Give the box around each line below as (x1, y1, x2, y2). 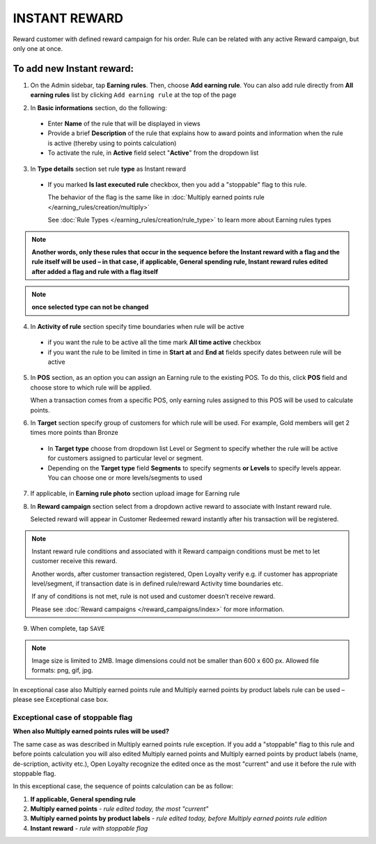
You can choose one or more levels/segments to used (47, 473, 203, 482)
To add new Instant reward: (13, 63, 134, 75)
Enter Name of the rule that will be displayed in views (47, 119, 201, 128)
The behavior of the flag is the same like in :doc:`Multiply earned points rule (47, 193, 265, 201)
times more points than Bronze (30, 429, 118, 437)
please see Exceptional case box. (13, 696, 109, 704)
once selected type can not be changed (31, 303, 149, 312)
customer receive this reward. (31, 557, 118, 565)
